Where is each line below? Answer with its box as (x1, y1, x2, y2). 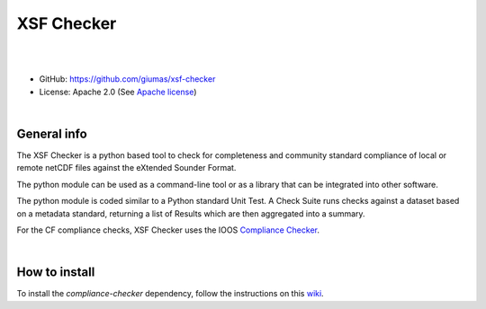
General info (16, 126, 87, 141)
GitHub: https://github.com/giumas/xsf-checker (39, 74, 216, 84)
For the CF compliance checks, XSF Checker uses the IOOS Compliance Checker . (16, 225, 319, 235)
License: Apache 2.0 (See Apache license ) (39, 86, 197, 97)
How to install (16, 265, 95, 280)
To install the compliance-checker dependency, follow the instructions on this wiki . (16, 288, 324, 299)
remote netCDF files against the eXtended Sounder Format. (16, 163, 237, 173)
